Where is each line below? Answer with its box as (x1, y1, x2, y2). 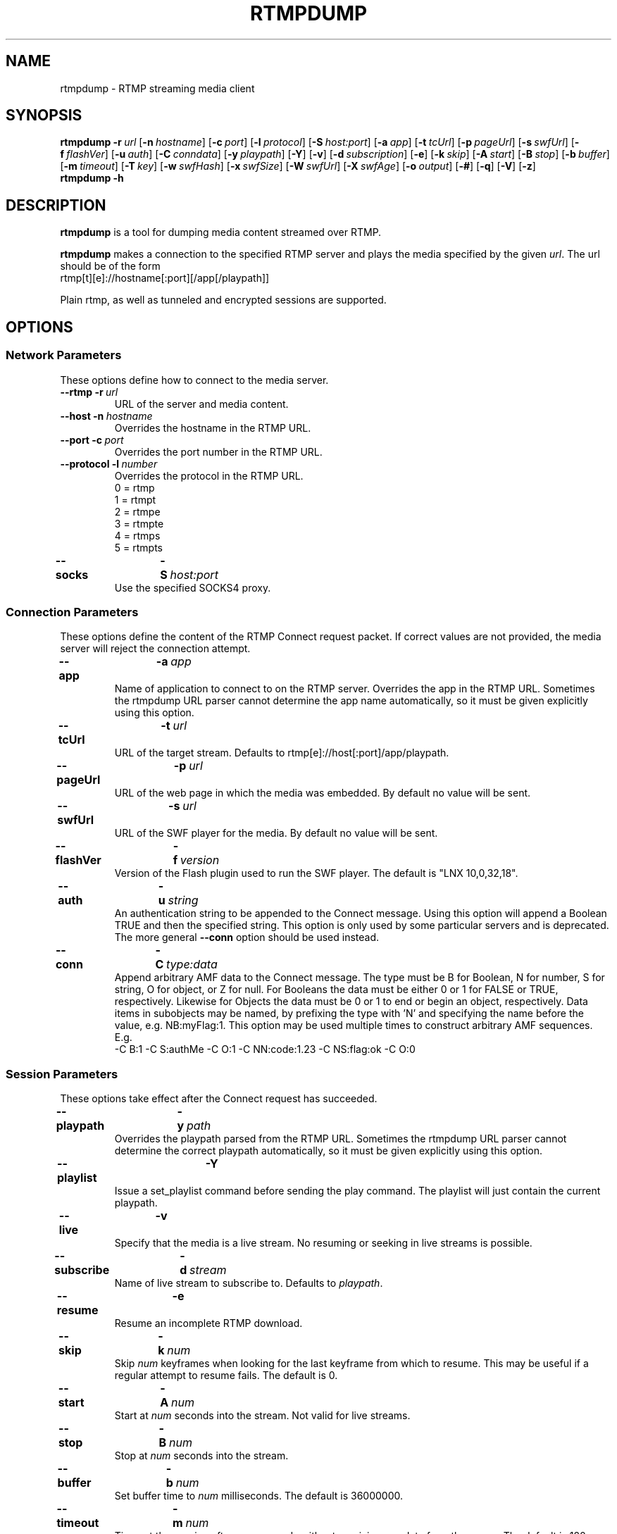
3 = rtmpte (114, 517, 164, 530)
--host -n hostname (60, 409, 153, 422)
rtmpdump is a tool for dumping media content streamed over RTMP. (60, 226, 382, 239)
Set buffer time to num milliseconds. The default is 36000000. (114, 1490, 404, 1502)
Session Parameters (6, 1066, 118, 1081)
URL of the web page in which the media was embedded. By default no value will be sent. (114, 787, 531, 799)
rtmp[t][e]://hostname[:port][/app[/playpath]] (60, 272, 270, 285)
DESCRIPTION (6, 196, 106, 214)
